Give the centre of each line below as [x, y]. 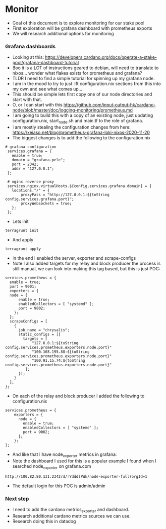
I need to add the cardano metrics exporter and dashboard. [71, 510]
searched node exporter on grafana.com [52, 467]
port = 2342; [25, 164]
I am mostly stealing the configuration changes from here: [71, 127]
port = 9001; [23, 287]
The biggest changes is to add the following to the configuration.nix [81, 138]
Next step [17, 499]
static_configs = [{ [39, 334]
